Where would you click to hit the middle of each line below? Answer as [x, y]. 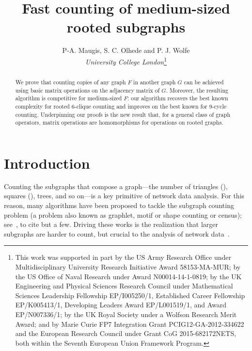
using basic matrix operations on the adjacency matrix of [87, 90]
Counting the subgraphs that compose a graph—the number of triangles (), [116, 186]
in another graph [155, 82]
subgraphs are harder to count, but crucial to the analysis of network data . [117, 233]
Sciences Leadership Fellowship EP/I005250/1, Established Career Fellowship [130, 295]
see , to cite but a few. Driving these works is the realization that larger [111, 224]
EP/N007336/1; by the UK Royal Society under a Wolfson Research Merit [126, 314]
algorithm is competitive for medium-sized [69, 98]
